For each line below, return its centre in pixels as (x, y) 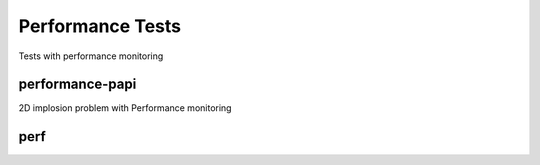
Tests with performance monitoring (91, 56)
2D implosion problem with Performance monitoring (125, 108)
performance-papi (77, 84)
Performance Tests (100, 26)
